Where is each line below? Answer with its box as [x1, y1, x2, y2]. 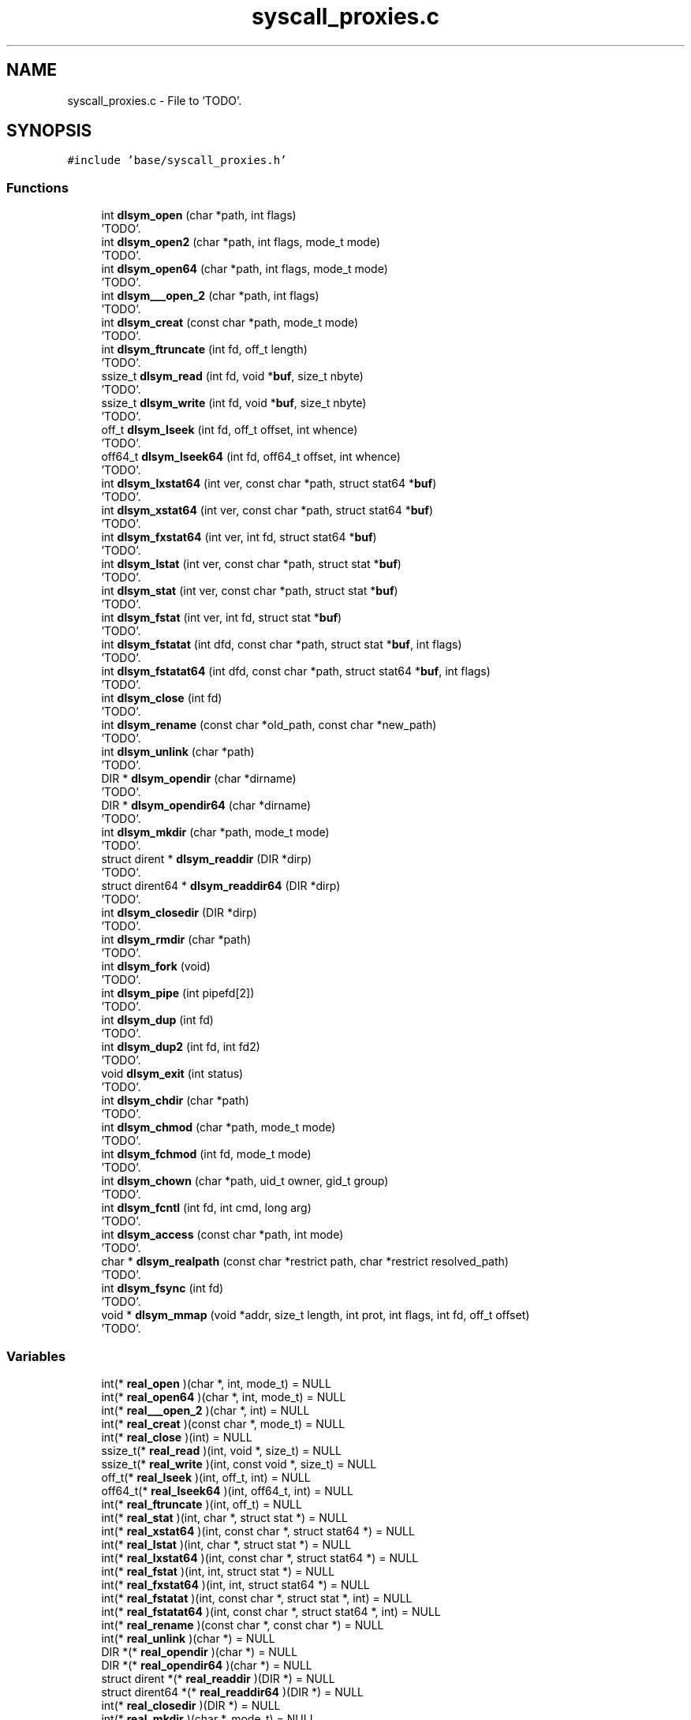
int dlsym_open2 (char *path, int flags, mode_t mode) [101, 235, 381, 249]
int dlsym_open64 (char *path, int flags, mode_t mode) [101, 262, 388, 276]
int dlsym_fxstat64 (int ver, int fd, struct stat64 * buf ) [101, 530, 377, 544]
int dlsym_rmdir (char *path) [101, 933, 252, 947]
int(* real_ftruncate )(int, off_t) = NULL [101, 1497, 302, 1511]
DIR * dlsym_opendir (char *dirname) [101, 772, 297, 786]
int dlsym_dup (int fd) [101, 1013, 214, 1027]
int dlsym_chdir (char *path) [101, 1094, 249, 1108]
